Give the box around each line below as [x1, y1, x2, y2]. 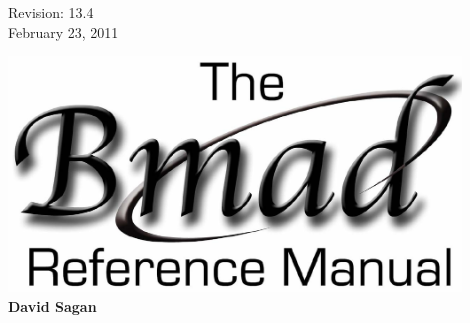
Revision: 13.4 [8, 2, 94, 22]
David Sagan [8, 295, 97, 316]
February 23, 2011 [8, 21, 119, 42]
